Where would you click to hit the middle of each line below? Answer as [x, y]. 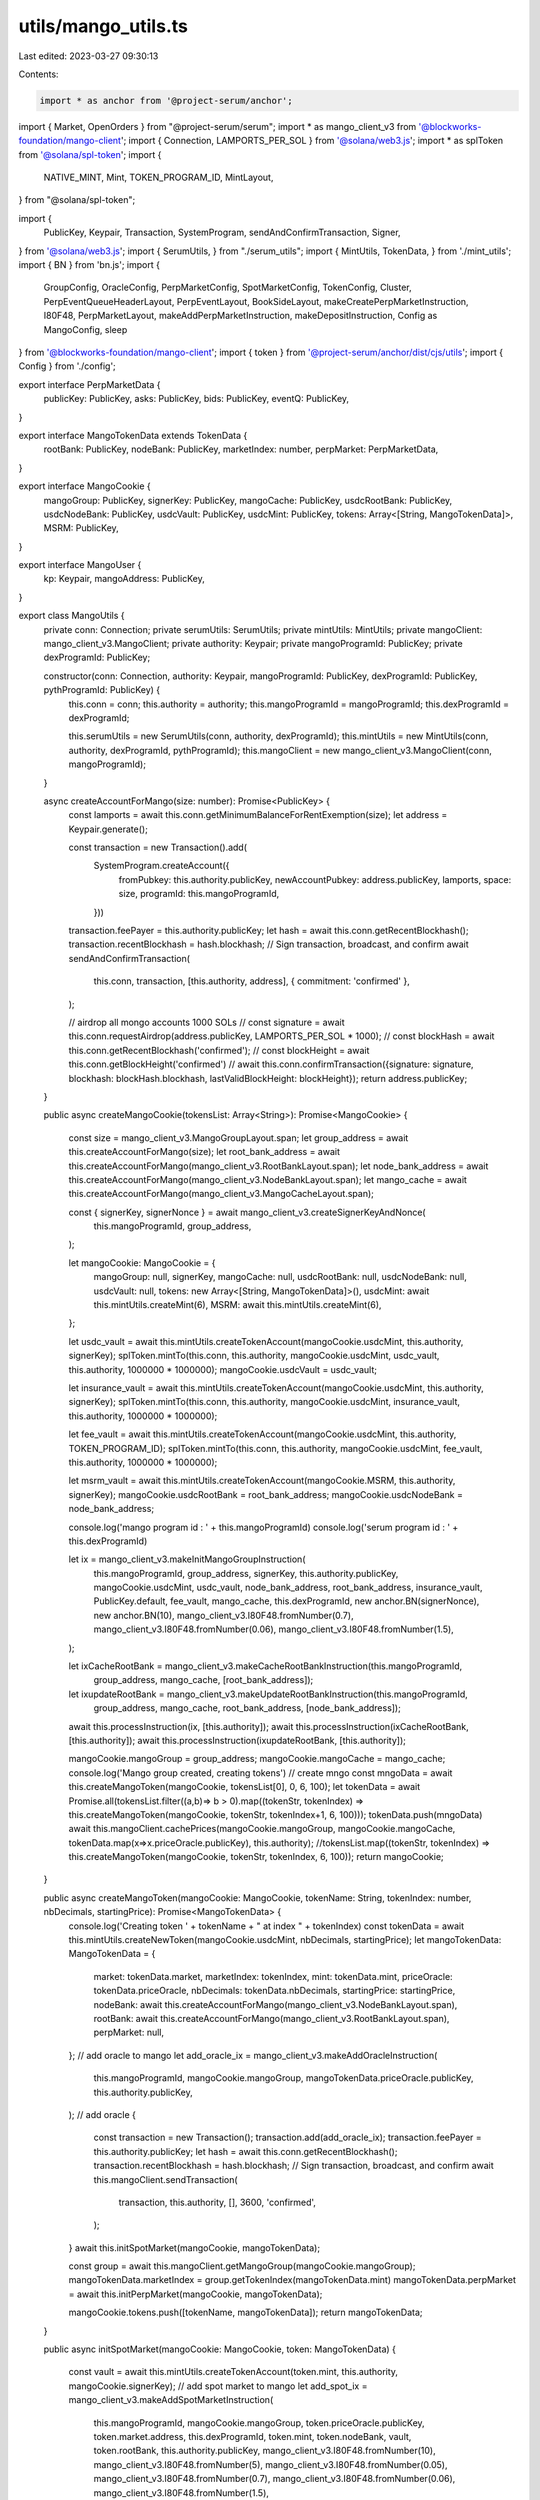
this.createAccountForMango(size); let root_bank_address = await [204, 1152]
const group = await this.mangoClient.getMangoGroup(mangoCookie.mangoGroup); [242, 2266]
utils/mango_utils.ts [103, 26]
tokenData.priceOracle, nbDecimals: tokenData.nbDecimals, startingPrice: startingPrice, [274, 1991]
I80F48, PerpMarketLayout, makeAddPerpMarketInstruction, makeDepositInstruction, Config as [240, 316]
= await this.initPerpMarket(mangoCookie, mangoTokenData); [195, 2294]
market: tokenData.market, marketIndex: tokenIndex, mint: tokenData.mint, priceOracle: [273, 1976]
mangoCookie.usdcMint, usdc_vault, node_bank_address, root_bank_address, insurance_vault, [288, 1587]
